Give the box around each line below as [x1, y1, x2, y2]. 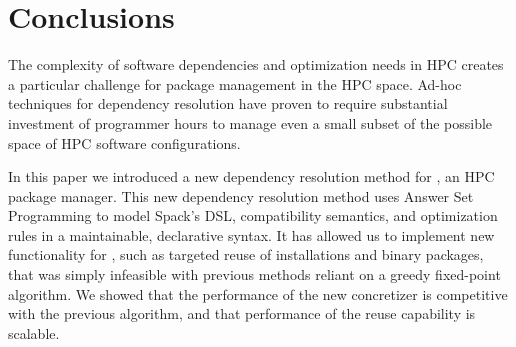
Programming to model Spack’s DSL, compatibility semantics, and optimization [8, 205, 498, 226]
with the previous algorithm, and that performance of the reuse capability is [8, 303, 476, 324]
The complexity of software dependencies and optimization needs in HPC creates [8, 54, 504, 75]
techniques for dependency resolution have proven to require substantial [8, 93, 448, 114]
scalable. [8, 322, 60, 343]
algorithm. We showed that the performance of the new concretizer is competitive [8, 283, 508, 304]
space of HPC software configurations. [8, 132, 241, 153]
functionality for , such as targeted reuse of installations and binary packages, [8, 244, 484, 265]
